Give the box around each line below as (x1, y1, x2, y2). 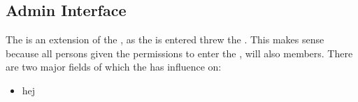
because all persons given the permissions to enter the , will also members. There (6, 45, 353, 60)
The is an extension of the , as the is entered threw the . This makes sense (6, 32, 324, 47)
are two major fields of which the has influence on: (6, 59, 222, 74)
